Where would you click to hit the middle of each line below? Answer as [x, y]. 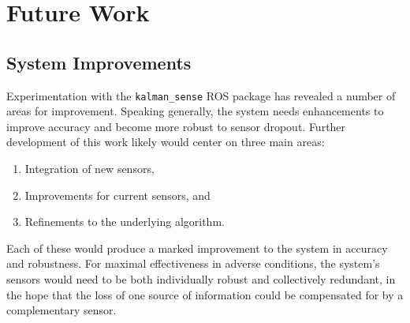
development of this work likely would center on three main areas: [166, 142]
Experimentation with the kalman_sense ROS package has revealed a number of [201, 95]
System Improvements [99, 62]
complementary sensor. [61, 310]
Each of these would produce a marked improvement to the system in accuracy [197, 248]
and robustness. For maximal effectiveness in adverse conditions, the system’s [193, 263]
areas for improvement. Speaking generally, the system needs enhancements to [195, 111]
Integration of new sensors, [89, 169]
